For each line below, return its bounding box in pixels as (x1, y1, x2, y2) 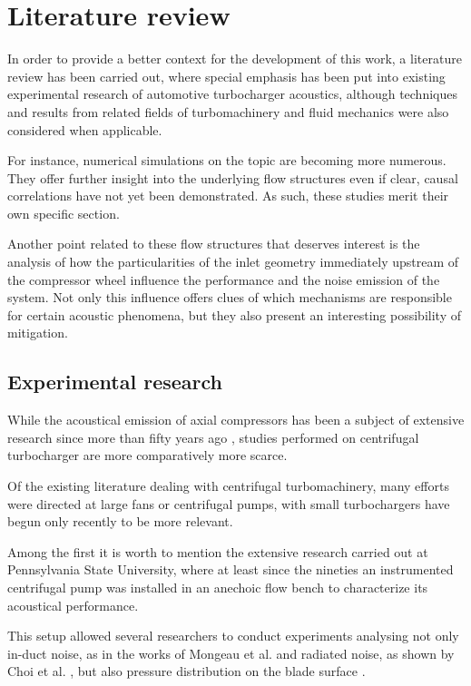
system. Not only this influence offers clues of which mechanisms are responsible (7, 288, 452, 307)
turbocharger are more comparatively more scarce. (7, 446, 288, 465)
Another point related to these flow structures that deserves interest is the (7, 234, 420, 253)
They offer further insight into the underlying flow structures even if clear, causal (7, 168, 458, 187)
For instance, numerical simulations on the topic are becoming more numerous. (7, 151, 446, 170)
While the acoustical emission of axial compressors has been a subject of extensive (7, 410, 465, 429)
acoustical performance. (7, 595, 139, 614)
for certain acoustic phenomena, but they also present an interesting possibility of (7, 305, 461, 324)
